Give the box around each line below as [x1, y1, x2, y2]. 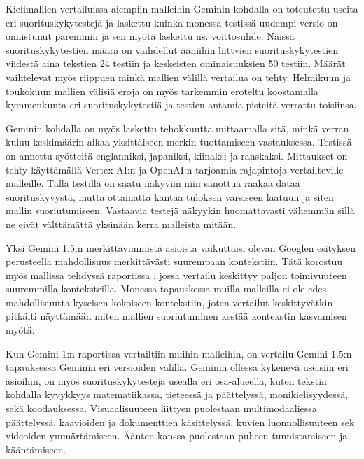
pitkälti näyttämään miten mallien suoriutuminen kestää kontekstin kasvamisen [6, 309, 347, 323]
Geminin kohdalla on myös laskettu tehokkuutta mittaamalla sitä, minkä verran [6, 120, 349, 135]
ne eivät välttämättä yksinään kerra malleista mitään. [6, 216, 237, 231]
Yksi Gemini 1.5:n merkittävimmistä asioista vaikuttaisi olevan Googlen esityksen [6, 240, 356, 255]
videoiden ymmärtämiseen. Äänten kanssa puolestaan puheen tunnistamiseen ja [6, 428, 348, 443]
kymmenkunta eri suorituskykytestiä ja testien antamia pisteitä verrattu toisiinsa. [6, 97, 357, 112]
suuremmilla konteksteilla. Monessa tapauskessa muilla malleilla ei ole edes [6, 281, 326, 296]
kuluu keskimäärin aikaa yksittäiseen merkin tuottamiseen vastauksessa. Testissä [6, 134, 352, 149]
